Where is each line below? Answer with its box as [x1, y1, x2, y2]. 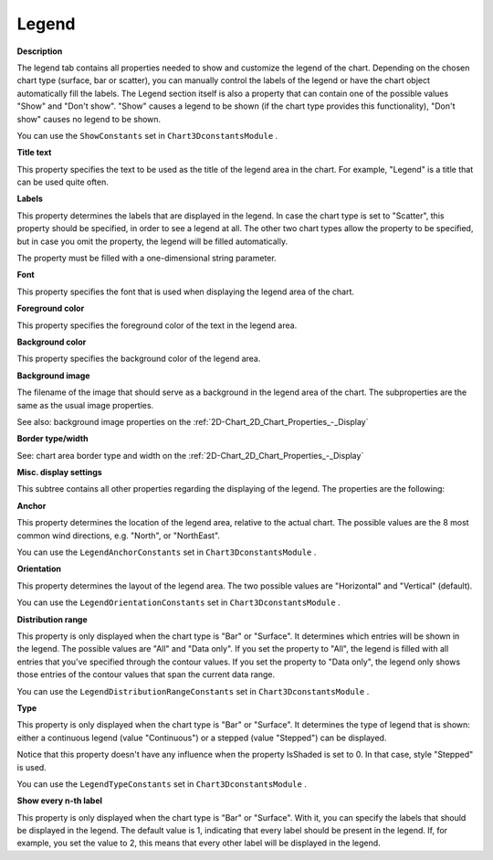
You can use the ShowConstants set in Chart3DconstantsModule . [16, 130, 278, 141]
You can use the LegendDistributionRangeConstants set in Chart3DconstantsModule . [16, 685, 370, 696]
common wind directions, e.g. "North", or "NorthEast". [16, 530, 221, 541]
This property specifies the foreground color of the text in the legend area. [16, 320, 298, 331]
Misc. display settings [16, 467, 102, 478]
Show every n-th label [16, 795, 103, 806]
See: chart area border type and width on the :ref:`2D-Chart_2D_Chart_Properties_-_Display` [16, 450, 364, 461]
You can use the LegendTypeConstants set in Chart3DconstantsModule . [16, 778, 308, 790]
